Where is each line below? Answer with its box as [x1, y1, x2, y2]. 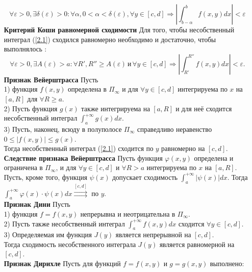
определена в [68, 84, 107, 94]
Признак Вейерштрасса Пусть [4, 74, 99, 84]
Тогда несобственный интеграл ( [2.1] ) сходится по [4, 143, 153, 153]
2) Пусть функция [4, 103, 58, 113]
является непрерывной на [115, 229, 191, 240]
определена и [194, 152, 233, 163]
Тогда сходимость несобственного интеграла [4, 239, 136, 249]
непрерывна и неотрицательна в [80, 208, 176, 219]
